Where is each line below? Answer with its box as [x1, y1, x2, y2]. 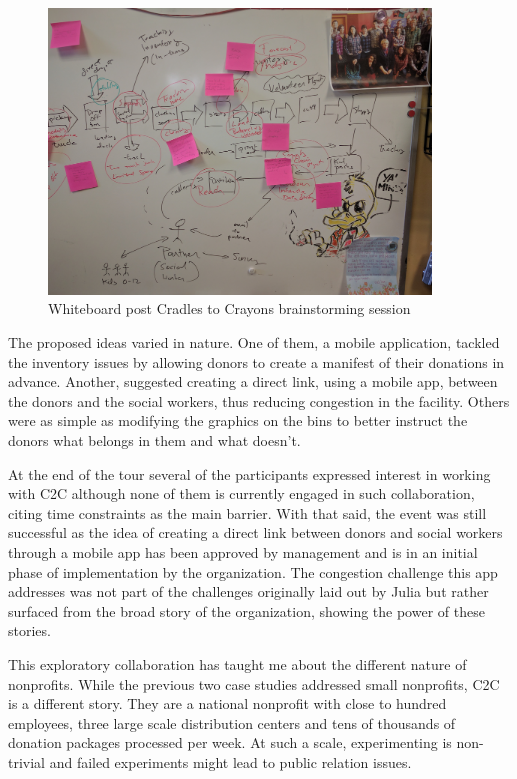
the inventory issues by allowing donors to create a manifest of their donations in [8, 351, 505, 372]
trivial [8, 751, 46, 772]
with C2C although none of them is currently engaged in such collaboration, [8, 483, 475, 504]
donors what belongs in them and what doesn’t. [8, 430, 301, 451]
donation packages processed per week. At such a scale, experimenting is [8, 732, 452, 753]
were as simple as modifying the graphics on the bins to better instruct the [8, 410, 468, 431]
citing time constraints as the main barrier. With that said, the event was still [8, 502, 487, 523]
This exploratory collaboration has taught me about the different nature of [8, 653, 467, 674]
